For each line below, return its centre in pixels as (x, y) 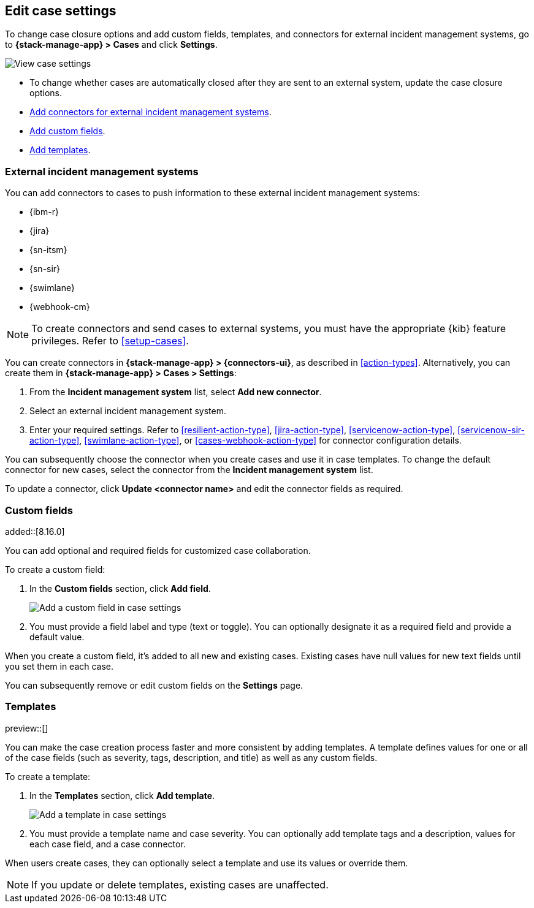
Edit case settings (61, 11)
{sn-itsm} (48, 250)
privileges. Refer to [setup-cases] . (110, 341)
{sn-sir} (45, 269)
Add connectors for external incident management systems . (151, 112)
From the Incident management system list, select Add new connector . (176, 392)
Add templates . (60, 150)
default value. (57, 637)
